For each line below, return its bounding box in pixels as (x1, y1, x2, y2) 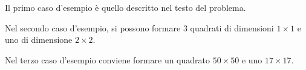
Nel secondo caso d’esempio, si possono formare (5, 21, 181, 34)
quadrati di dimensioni (190, 21, 274, 34)
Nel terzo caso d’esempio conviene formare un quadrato (5, 53, 210, 66)
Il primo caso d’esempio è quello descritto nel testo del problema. (5, 1, 246, 13)
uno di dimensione (5, 33, 73, 46)
